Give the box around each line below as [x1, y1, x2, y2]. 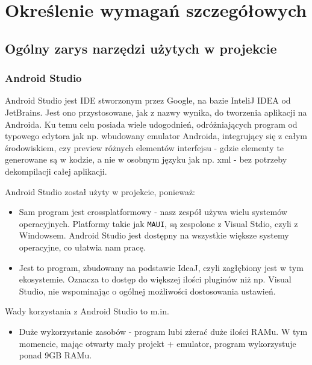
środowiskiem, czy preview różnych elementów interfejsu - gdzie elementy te [5, 141, 284, 154]
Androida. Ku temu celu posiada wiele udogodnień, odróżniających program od [5, 117, 298, 130]
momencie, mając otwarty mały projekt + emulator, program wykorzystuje [19, 337, 296, 349]
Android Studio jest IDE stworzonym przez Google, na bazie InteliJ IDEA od [5, 94, 291, 107]
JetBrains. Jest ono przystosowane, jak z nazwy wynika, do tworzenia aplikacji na [5, 105, 307, 118]
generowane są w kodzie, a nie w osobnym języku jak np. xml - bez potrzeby [5, 153, 287, 166]
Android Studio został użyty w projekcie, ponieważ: [5, 185, 195, 198]
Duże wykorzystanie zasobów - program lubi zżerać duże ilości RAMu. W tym [19, 325, 308, 337]
